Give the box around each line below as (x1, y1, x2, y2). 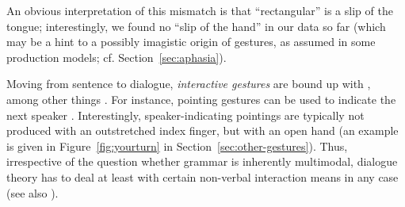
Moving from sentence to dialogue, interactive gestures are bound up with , (6, 75, 371, 92)
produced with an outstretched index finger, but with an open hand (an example (6, 122, 399, 139)
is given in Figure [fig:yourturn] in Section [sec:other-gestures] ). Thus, (6, 137, 348, 154)
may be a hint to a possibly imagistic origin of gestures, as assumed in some (6, 33, 376, 50)
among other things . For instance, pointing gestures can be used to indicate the (6, 90, 396, 107)
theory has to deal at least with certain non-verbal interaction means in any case (6, 168, 399, 185)
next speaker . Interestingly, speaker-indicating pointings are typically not (6, 106, 365, 123)
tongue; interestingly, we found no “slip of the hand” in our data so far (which (6, 17, 386, 34)
